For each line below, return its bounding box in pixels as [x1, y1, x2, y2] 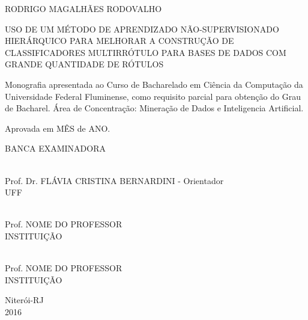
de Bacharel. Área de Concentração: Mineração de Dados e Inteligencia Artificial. [5, 102, 304, 114]
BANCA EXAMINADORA [5, 142, 106, 155]
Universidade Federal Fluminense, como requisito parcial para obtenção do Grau [5, 90, 301, 102]
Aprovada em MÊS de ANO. [5, 122, 110, 134]
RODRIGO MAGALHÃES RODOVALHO [5, 2, 162, 14]
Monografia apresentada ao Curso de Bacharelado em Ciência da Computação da [5, 78, 303, 90]
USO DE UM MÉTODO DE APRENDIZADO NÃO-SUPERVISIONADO [5, 22, 279, 35]
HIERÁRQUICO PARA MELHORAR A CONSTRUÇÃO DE [5, 34, 234, 47]
